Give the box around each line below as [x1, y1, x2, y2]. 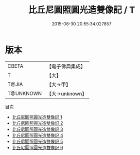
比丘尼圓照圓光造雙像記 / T [28, 4, 135, 16]
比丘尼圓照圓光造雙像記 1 [12, 114, 62, 120]
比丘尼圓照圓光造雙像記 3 [12, 126, 63, 132]
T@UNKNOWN [7, 90, 42, 97]
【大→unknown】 [46, 90, 87, 97]
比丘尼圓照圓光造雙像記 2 [12, 120, 63, 126]
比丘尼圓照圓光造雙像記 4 [12, 132, 63, 138]
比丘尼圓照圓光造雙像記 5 [12, 138, 63, 144]
